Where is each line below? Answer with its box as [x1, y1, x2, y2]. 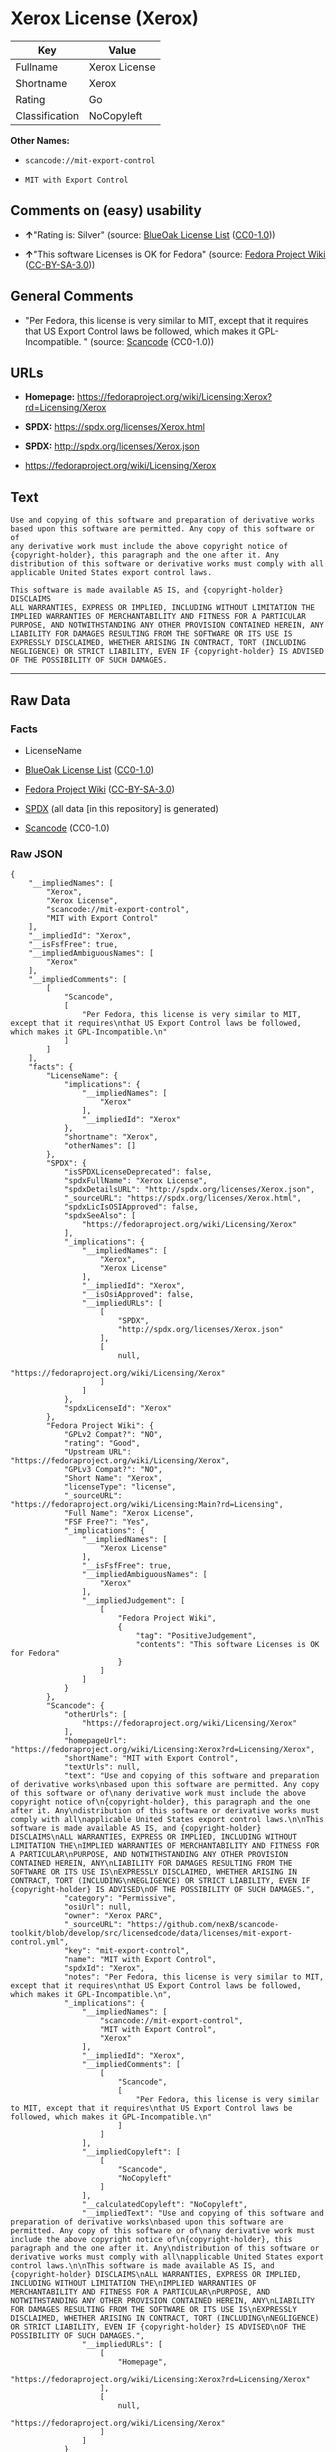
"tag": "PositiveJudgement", [135, 1631, 257, 1641]
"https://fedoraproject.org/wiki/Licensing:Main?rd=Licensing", [10, 1500, 284, 1510]
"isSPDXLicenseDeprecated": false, [63, 1167, 213, 1177]
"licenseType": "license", [63, 1482, 177, 1492]
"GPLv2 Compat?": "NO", [63, 1430, 163, 1440]
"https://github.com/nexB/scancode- [126, 1920, 280, 1930]
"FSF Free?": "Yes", [63, 1517, 150, 1527]
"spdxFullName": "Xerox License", [63, 1176, 208, 1186]
